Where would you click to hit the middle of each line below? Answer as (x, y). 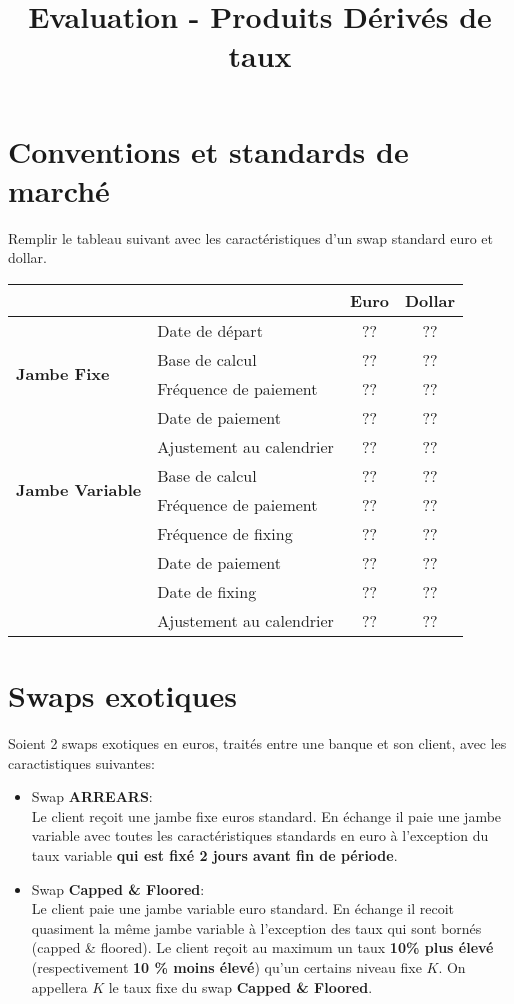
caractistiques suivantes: (81, 762)
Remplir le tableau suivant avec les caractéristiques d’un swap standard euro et (250, 237)
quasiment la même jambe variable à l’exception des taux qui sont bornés (256, 927)
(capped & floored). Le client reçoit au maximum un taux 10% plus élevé (262, 947)
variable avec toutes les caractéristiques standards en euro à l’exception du (260, 835)
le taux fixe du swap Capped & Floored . (240, 986)
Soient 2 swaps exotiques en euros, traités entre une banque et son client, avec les (257, 743)
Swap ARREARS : (92, 796)
